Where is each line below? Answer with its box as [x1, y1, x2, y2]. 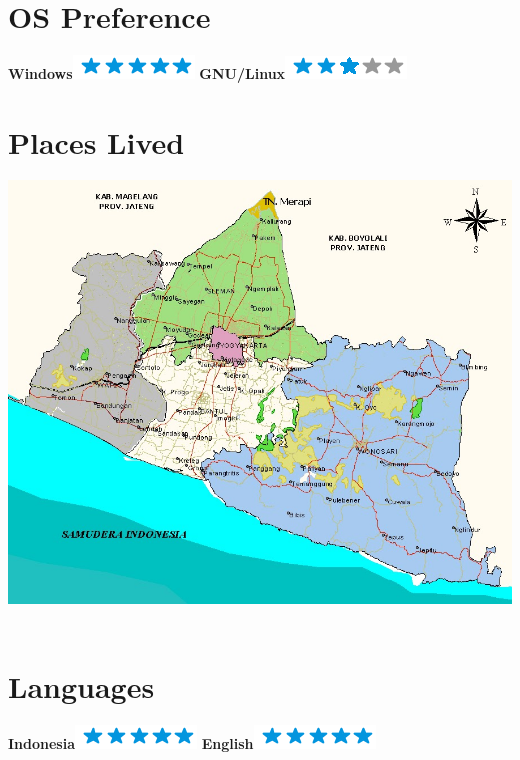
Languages [8, 665, 155, 706]
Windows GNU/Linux [8, 62, 286, 83]
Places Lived [8, 121, 185, 162]
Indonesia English [8, 732, 254, 753]
